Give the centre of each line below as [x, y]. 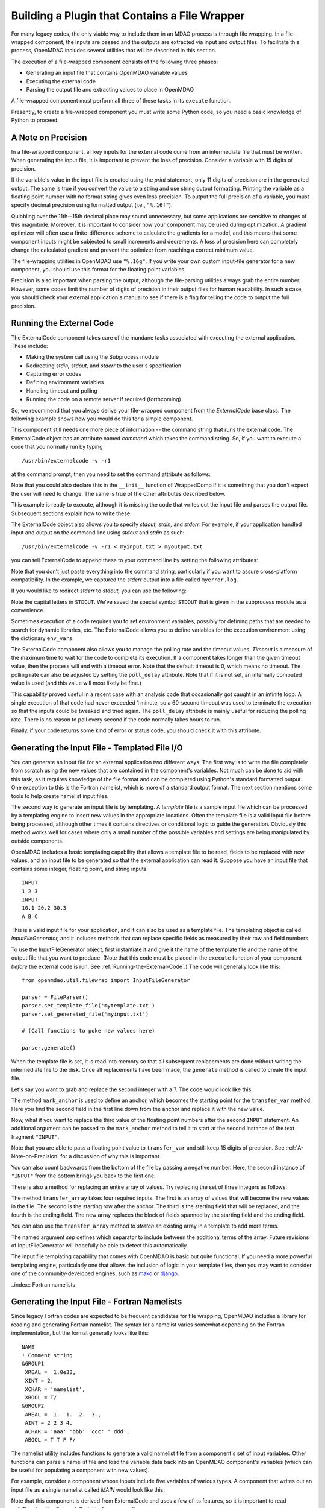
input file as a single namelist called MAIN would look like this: [88, 1489]
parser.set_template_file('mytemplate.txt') [89, 1006]
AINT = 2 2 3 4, [49, 1423]
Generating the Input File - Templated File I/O [97, 748]
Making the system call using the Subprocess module [93, 357]
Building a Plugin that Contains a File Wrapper [128, 16]
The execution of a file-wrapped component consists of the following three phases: [115, 62]
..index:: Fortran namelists [43, 1284]
